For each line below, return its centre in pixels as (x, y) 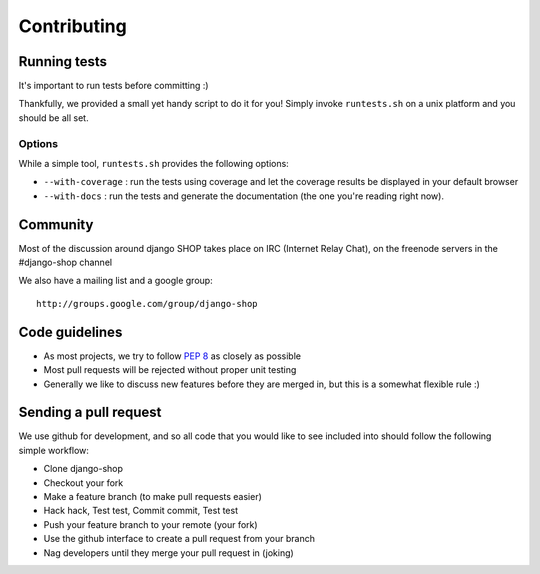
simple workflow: (54, 450)
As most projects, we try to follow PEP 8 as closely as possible (172, 356)
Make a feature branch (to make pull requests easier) (152, 496)
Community (56, 224)
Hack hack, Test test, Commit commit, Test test (141, 511)
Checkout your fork (83, 482)
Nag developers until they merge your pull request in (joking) (168, 552)
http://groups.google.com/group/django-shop (147, 303)
